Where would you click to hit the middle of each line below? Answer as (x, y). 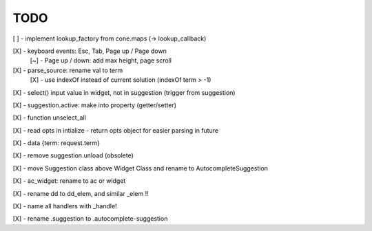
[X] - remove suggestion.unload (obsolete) (73, 155)
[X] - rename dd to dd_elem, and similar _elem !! (81, 193)
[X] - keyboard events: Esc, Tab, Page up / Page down (90, 51)
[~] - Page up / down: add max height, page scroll (101, 60)
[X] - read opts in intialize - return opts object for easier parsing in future (116, 130)
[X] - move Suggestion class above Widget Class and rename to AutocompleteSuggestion (141, 168)
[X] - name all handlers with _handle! (65, 206)
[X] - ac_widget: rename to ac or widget (69, 181)
